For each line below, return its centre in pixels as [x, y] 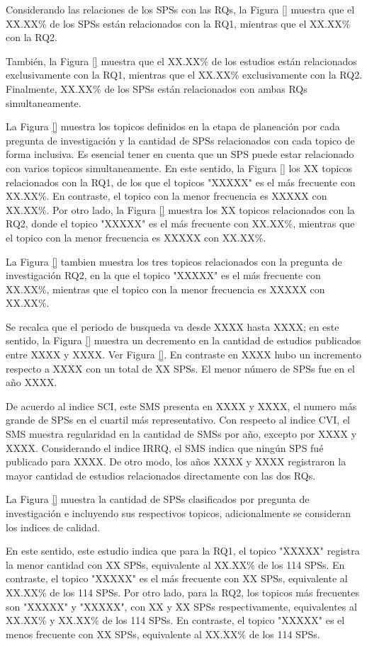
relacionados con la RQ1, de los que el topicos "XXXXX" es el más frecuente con [181, 182]
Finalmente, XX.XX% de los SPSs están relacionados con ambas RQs [157, 88]
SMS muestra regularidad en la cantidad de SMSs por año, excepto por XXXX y [181, 434]
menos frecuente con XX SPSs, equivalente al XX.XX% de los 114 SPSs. [163, 634]
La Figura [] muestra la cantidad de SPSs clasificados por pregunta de [158, 499]
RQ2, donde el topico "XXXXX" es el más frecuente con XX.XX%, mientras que [180, 223]
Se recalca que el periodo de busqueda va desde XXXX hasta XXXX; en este [173, 326]
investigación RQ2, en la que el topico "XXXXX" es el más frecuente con [163, 275]
